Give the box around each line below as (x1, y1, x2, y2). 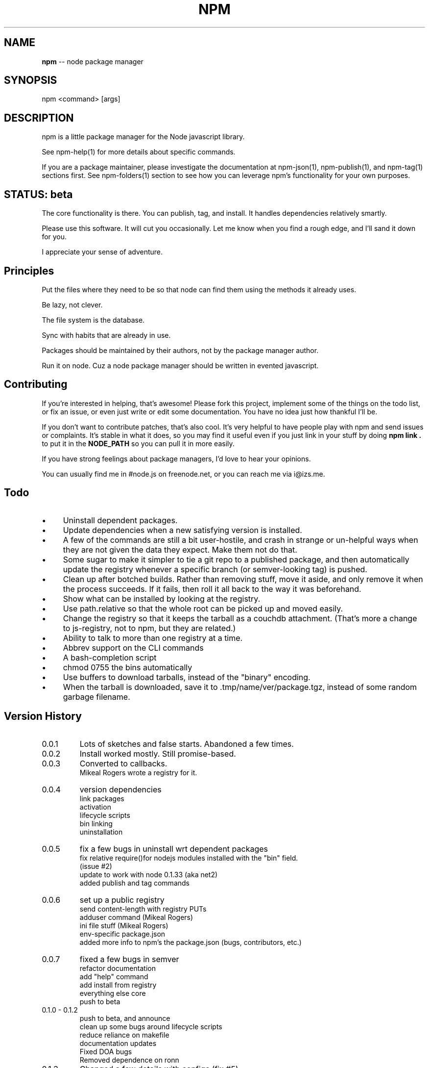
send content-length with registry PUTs (79, 904, 207, 913)
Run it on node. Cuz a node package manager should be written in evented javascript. (42, 361, 319, 370)
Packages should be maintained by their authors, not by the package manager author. (42, 346, 319, 355)
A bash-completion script (63, 652, 157, 662)
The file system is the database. (42, 315, 145, 324)
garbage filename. (63, 691, 130, 702)
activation (79, 802, 111, 811)
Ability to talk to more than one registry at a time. (63, 633, 243, 643)
